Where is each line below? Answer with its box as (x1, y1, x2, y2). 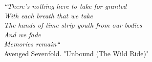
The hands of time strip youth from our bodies (4, 20, 142, 30)
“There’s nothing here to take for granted (4, 1, 127, 11)
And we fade (4, 29, 41, 39)
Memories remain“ (4, 39, 60, 49)
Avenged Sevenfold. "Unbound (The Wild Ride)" (4, 48, 149, 58)
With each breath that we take (4, 10, 93, 20)
